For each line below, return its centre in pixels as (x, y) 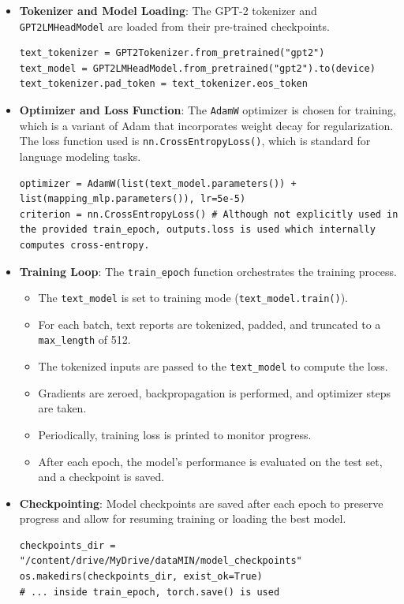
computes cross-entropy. (84, 245)
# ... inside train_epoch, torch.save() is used (150, 592)
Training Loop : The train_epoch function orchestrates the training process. (208, 271)
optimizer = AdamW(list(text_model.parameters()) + (158, 183)
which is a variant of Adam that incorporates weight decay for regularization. (206, 125)
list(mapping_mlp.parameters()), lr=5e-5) (133, 199)
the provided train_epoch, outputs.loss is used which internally (197, 230)
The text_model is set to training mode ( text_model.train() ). (193, 298)
